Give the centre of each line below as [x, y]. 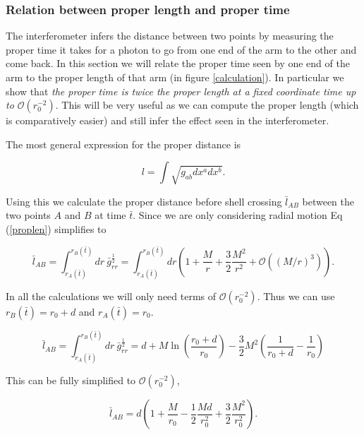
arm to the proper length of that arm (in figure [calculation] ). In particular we [175, 77]
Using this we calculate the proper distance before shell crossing [144, 201]
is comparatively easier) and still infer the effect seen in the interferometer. [168, 120]
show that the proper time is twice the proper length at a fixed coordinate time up [181, 91]
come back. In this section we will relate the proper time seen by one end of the [178, 63]
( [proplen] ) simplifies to [56, 228]
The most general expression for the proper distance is [123, 144]
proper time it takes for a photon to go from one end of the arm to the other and [181, 49]
